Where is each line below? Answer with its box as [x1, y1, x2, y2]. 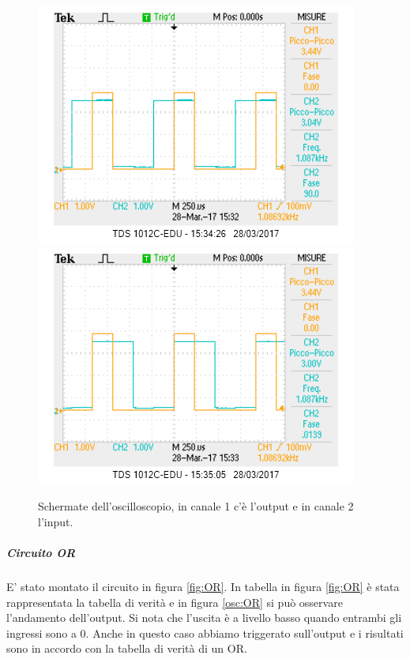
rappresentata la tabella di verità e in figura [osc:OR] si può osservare [6, 593, 343, 610]
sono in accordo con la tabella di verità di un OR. [6, 640, 247, 657]
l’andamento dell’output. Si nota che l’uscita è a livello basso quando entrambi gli [6, 609, 402, 626]
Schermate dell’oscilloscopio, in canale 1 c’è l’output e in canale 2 [38, 498, 354, 514]
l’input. [38, 513, 73, 529]
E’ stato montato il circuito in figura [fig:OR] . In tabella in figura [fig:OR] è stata [6, 578, 400, 594]
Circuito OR [6, 544, 76, 560]
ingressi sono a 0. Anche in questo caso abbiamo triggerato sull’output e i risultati [6, 624, 404, 641]
